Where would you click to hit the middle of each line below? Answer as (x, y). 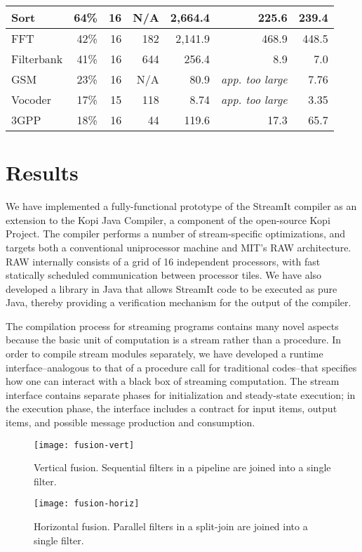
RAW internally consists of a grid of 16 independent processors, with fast (163, 261)
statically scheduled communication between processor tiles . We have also (164, 275)
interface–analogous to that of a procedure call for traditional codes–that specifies (181, 367)
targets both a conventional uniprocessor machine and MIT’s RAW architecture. (179, 247)
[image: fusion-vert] (84, 445)
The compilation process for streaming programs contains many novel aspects (172, 326)
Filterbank (37, 59)
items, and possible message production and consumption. (130, 422)
